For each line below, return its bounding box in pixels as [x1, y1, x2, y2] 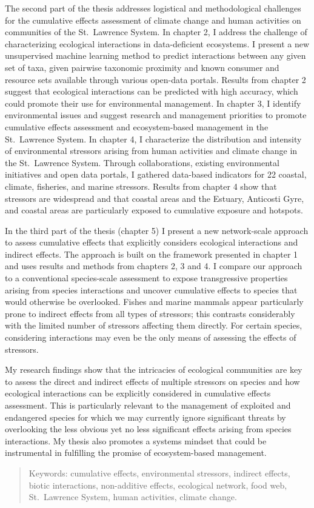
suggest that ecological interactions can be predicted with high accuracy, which [5, 85, 298, 98]
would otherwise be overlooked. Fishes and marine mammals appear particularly [5, 295, 304, 308]
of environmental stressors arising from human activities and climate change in [5, 144, 298, 157]
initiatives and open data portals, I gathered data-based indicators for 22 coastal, [5, 168, 307, 181]
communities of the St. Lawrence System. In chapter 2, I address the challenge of [5, 25, 307, 38]
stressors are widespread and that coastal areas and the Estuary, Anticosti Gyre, [5, 192, 304, 204]
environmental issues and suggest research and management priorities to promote [5, 109, 307, 121]
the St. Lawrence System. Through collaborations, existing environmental [5, 156, 279, 169]
